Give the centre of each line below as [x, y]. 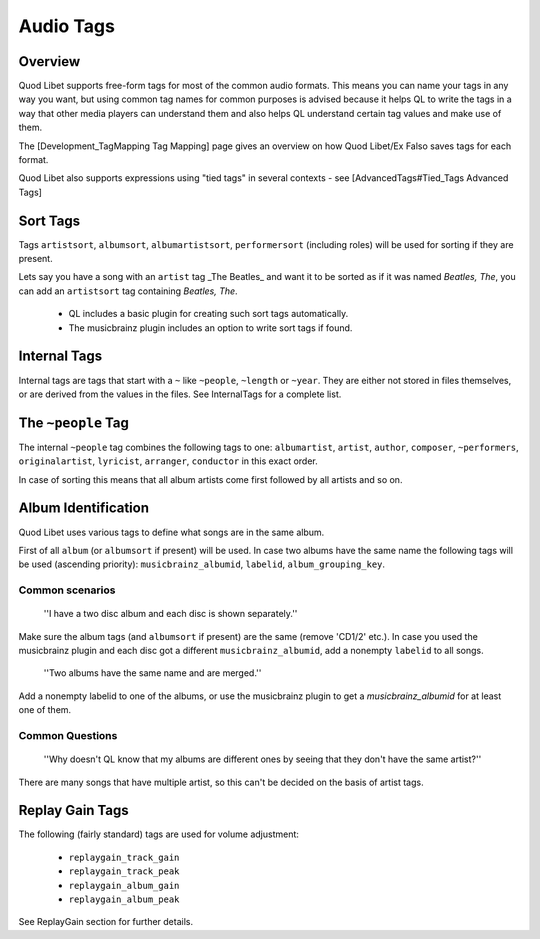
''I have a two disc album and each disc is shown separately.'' [170, 614]
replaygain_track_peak [124, 871]
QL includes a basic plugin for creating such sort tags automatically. [208, 314]
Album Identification [84, 508]
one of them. [45, 710]
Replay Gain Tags [73, 810]
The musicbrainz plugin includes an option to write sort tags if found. [210, 327]
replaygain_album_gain [124, 885]
